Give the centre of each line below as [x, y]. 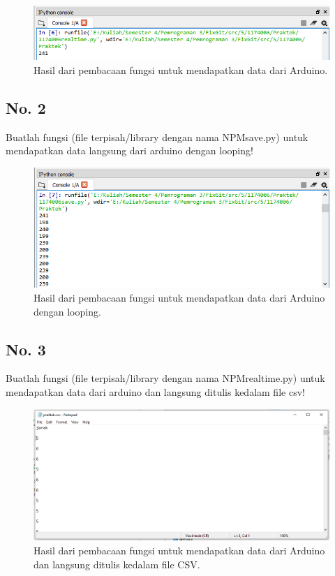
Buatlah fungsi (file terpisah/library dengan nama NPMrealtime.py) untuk [165, 378]
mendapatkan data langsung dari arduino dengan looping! [129, 150]
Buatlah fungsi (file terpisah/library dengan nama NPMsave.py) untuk [157, 136]
